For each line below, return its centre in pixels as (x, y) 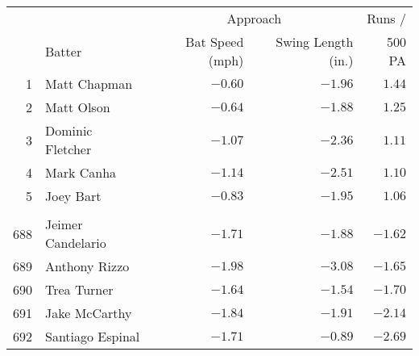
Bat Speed (215, 42)
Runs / (386, 18)
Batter (64, 51)
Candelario (76, 243)
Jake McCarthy (89, 313)
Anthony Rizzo (87, 266)
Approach (254, 18)
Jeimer (64, 224)
